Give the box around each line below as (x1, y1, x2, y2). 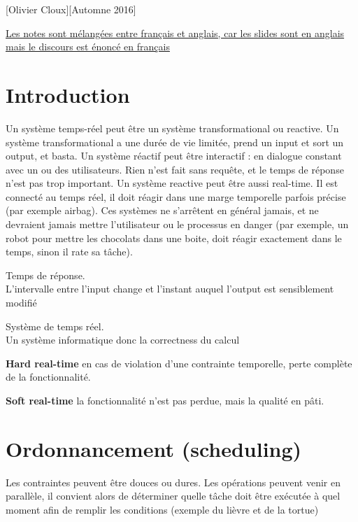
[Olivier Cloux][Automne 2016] (6, 2, 136, 16)
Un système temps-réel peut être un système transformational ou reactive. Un (6, 120, 339, 135)
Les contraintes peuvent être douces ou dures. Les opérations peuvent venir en (6, 474, 341, 489)
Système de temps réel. (6, 318, 104, 333)
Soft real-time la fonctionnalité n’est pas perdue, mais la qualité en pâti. (6, 393, 324, 407)
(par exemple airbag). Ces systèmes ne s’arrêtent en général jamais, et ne (6, 203, 319, 218)
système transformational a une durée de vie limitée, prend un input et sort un (6, 134, 344, 149)
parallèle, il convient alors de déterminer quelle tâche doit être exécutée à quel (6, 488, 341, 503)
